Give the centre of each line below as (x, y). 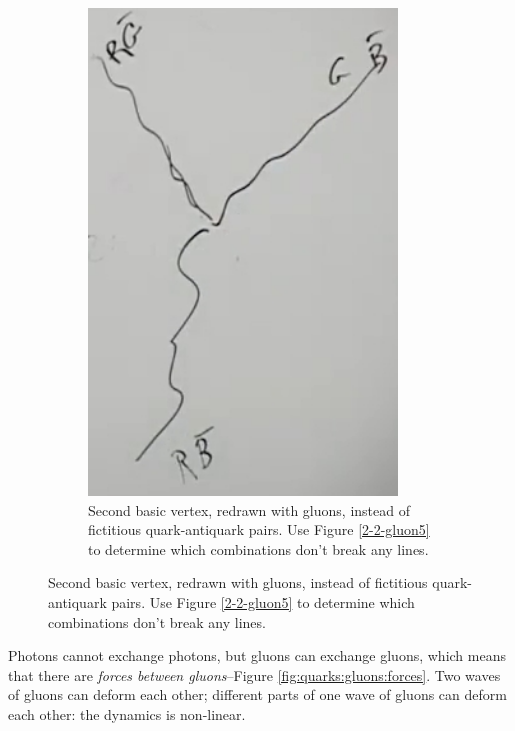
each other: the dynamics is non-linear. (127, 713)
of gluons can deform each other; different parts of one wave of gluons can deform (257, 694)
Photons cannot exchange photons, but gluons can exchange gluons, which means (257, 655)
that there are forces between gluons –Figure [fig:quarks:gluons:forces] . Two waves (254, 674)
